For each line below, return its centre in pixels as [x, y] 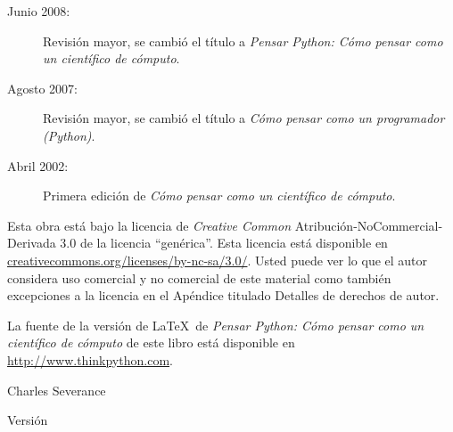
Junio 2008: [39, 11]
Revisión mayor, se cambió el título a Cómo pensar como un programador [244, 118]
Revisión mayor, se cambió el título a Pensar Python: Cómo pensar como [243, 41]
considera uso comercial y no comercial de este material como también [199, 277]
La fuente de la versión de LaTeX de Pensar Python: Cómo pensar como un [216, 325]
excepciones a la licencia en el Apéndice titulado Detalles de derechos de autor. [223, 295]
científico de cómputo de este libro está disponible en [151, 342]
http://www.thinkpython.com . [90, 359]
